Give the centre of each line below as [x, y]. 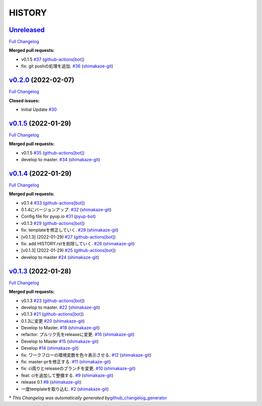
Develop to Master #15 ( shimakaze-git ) [60, 341]
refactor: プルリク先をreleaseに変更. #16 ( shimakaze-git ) [78, 335]
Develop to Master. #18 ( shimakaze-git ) [60, 328]
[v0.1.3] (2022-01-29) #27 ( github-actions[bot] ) [68, 237]
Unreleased [27, 30]
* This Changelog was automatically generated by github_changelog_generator [88, 398]
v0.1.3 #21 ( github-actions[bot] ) [52, 314]
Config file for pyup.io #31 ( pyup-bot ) [58, 217]
